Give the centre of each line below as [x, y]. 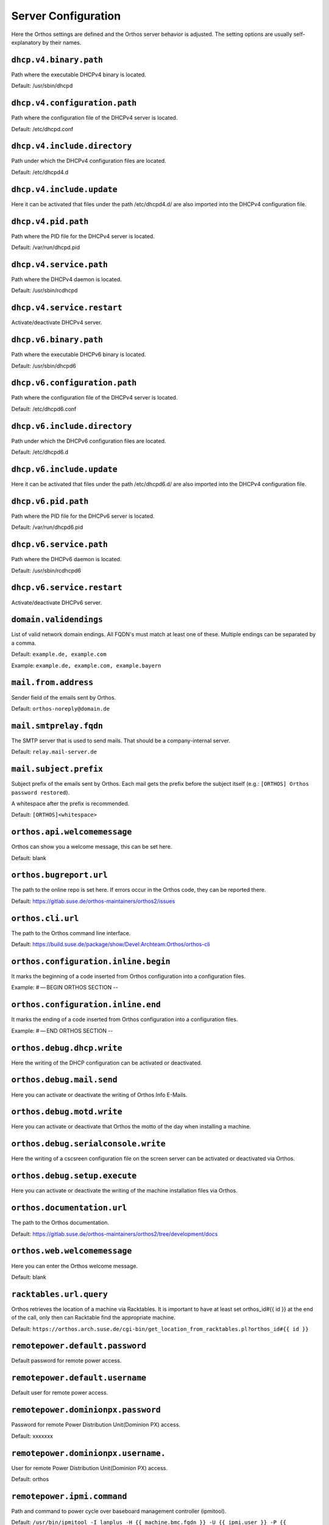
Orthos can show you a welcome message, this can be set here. [92, 847]
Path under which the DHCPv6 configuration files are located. [89, 441]
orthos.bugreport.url [59, 875]
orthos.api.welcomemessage [72, 832]
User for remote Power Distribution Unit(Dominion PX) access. [89, 1468]
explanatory [26, 42]
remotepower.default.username [79, 1378]
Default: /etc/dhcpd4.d [40, 172]
